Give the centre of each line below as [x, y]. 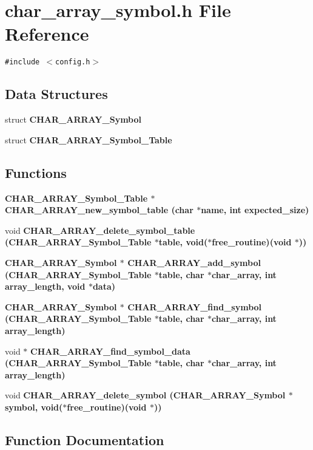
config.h [73, 62]
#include [22, 62]
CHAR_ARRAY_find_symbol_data [110, 351]
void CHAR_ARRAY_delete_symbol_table [100, 230]
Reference [47, 34]
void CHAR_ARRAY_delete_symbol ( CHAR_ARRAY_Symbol [145, 395]
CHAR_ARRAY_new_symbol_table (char [99, 210]
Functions [36, 172]
